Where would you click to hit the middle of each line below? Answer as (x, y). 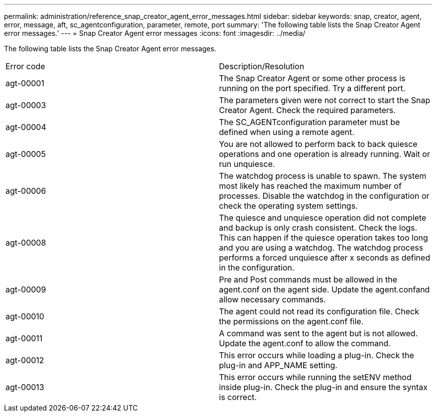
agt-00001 (25, 83)
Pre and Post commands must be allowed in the (308, 279)
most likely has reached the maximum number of (310, 186)
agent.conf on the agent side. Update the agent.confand (325, 289)
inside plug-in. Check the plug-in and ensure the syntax (324, 387)
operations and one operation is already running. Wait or (325, 154)
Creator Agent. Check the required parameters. (307, 110)
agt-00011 (24, 338)
